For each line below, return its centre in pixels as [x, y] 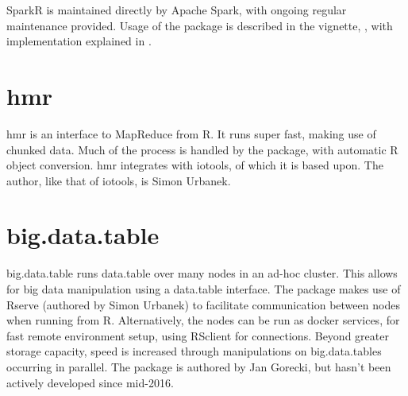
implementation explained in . [79, 41]
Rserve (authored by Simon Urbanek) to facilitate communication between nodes [203, 304]
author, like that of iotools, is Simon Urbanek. [119, 180]
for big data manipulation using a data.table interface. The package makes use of [204, 289]
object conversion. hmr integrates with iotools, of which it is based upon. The [195, 165]
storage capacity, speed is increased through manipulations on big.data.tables [194, 351]
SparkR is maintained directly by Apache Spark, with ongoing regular [177, 10]
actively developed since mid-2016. [90, 382]
